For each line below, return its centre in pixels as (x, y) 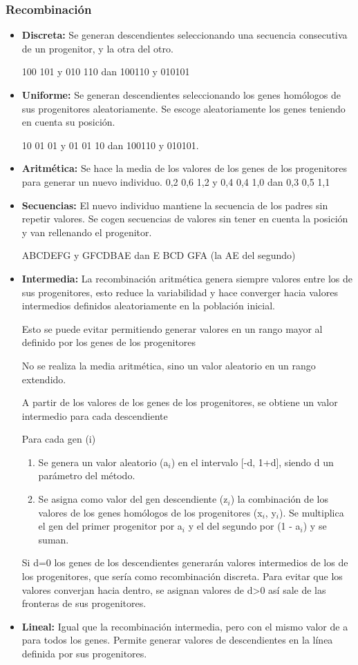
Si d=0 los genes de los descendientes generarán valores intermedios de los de (185, 562)
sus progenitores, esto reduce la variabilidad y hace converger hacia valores (180, 292)
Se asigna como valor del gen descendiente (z (133, 499)
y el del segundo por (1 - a (244, 526)
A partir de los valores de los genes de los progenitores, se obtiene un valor (180, 402)
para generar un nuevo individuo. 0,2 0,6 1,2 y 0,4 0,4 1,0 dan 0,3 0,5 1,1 (176, 181)
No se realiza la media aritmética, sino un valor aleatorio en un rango (169, 365)
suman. (54, 539)
